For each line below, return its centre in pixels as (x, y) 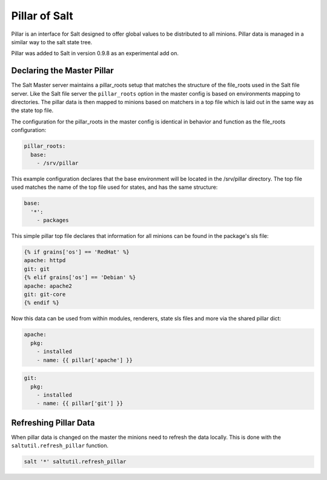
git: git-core (45, 294)
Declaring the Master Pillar (63, 71)
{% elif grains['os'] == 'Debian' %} (80, 278)
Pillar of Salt (42, 16)
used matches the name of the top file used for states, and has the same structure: (114, 187)
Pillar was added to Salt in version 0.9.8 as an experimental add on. (95, 53)
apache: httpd (45, 261)
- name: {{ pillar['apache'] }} (85, 360)
